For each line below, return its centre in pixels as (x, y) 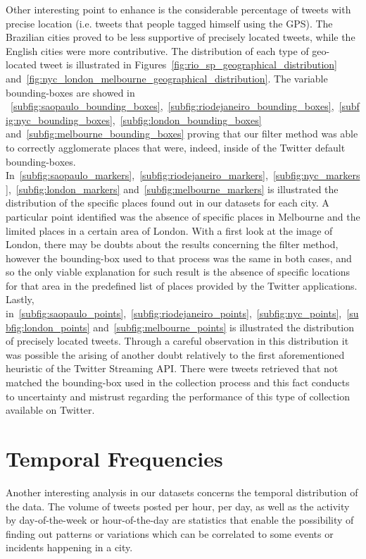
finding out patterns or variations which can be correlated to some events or (170, 533)
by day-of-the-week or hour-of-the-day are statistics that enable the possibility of (180, 520)
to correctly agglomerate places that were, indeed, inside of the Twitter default (176, 147)
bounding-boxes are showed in (70, 92)
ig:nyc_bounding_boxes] (59, 119)
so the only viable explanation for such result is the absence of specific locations (178, 272)
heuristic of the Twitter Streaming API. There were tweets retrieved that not (172, 368)
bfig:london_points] (48, 327)
